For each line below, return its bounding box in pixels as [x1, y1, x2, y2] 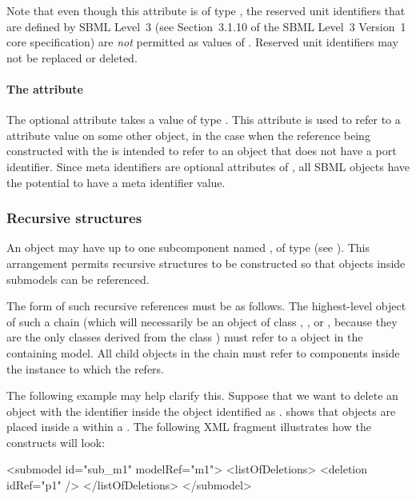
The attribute [6, 80, 83, 97]
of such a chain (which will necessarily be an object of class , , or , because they [6, 313, 398, 329]
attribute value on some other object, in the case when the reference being [6, 126, 370, 143]
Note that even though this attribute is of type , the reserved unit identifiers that [6, 2, 406, 18]
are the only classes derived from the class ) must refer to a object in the [6, 329, 363, 345]
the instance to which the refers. [6, 360, 164, 377]
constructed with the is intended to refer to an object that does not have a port [6, 142, 397, 159]
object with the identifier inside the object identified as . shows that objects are [6, 402, 396, 419]
